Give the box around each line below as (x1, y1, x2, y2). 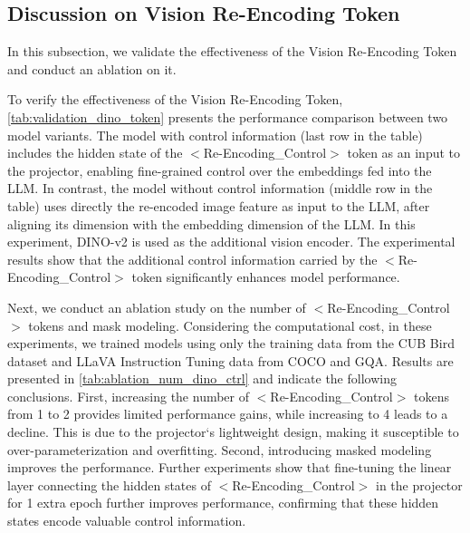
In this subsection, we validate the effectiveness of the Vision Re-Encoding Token (7, 42, 457, 61)
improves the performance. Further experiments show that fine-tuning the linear (7, 458, 452, 477)
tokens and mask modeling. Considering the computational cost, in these (28, 315, 432, 334)
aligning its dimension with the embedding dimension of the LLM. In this (7, 214, 416, 233)
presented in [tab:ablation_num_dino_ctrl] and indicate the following (7, 369, 397, 388)
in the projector (376, 475, 463, 494)
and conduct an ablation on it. (7, 59, 177, 78)
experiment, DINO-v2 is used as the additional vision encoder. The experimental (7, 232, 456, 251)
